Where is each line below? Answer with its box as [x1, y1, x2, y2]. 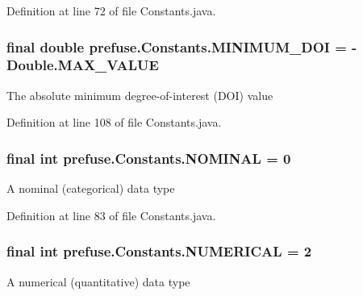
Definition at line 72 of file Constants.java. [6, 2, 216, 19]
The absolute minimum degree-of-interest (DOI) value [6, 86, 273, 103]
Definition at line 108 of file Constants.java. [6, 114, 222, 131]
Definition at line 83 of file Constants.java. [6, 206, 216, 223]
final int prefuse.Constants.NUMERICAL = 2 [6, 241, 312, 261]
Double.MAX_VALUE [6, 55, 159, 75]
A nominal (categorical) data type [6, 180, 175, 197]
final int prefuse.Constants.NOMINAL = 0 [6, 148, 291, 168]
